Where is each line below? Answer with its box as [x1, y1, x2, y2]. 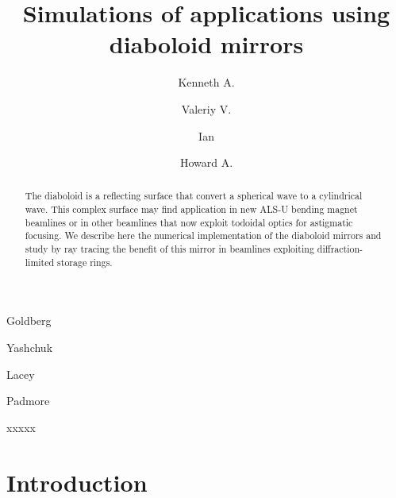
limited [25, 255, 55, 268]
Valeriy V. [181, 100, 232, 117]
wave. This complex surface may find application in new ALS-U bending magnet [25, 203, 358, 216]
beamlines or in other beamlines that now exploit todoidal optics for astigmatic [25, 215, 353, 229]
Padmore [6, 392, 50, 409]
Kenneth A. [178, 74, 235, 91]
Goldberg [6, 312, 52, 329]
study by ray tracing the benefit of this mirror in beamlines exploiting [25, 242, 314, 256]
